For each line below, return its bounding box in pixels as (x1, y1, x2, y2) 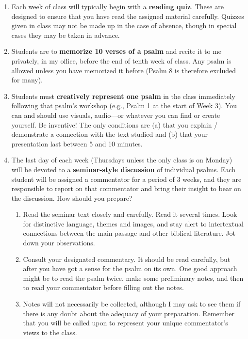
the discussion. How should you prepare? (11, 193, 132, 203)
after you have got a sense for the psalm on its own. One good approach (23, 263, 237, 274)
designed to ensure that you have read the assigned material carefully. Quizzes (11, 11, 244, 21)
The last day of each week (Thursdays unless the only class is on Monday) (11, 155, 232, 165)
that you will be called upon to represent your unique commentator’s (23, 318, 228, 328)
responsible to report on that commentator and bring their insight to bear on (11, 183, 241, 194)
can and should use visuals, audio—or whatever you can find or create (11, 110, 220, 120)
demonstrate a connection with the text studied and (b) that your (11, 129, 208, 139)
